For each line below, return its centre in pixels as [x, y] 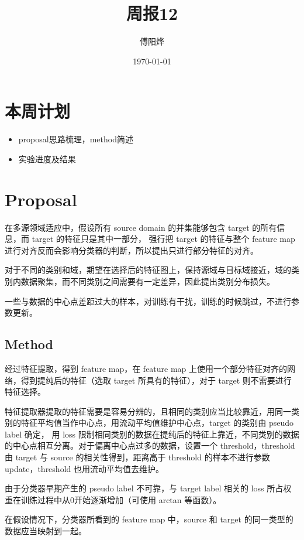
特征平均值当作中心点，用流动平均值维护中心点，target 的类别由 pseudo [157, 423]
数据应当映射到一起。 [46, 531]
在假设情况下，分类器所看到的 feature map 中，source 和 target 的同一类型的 [149, 519]
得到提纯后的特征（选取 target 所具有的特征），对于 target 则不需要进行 [156, 380]
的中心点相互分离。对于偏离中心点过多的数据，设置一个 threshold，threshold [150, 445]
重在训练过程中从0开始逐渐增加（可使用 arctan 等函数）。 [113, 499]
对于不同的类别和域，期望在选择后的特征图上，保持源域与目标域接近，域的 [148, 270]
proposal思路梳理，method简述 [76, 139]
